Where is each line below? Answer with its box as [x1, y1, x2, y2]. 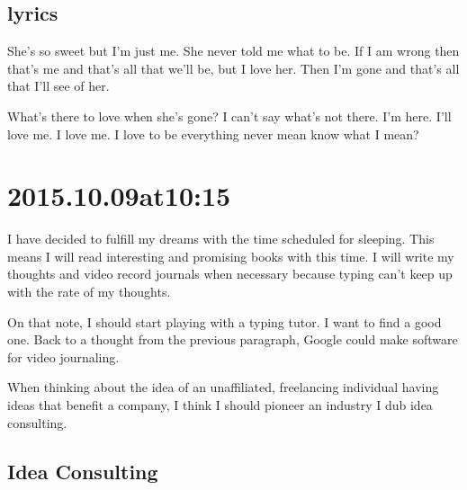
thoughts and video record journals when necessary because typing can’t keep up [7, 264, 453, 283]
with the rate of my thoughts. [7, 282, 171, 301]
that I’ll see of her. [7, 76, 110, 95]
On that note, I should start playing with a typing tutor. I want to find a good [7, 312, 442, 331]
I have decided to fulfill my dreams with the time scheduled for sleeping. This [7, 229, 435, 248]
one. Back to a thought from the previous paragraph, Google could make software [7, 330, 458, 349]
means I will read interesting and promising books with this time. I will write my [7, 246, 454, 265]
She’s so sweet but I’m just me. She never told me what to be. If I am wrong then [7, 41, 460, 60]
